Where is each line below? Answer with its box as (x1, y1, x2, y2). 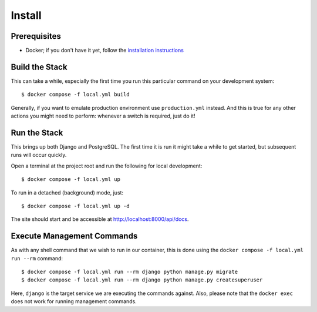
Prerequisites (11, 31, 61, 41)
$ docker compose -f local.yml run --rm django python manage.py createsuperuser (21, 277, 263, 283)
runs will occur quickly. (11, 152, 67, 159)
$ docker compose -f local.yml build (21, 91, 130, 98)
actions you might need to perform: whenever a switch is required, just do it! (11, 112, 196, 120)
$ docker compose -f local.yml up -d (21, 203, 130, 209)
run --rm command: (11, 254, 63, 261)
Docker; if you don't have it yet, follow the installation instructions (25, 47, 184, 54)
